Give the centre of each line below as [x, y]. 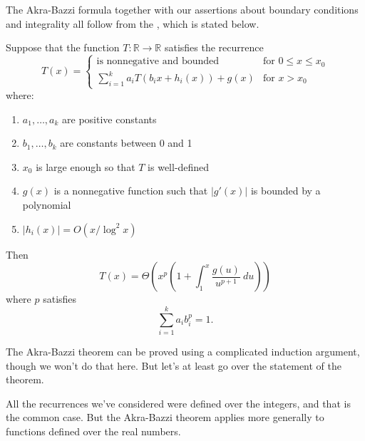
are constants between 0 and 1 [126, 143]
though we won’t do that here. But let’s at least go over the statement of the [174, 365]
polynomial [47, 205]
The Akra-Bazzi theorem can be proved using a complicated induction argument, [183, 351]
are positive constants [109, 119]
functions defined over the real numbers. [93, 431]
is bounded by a [286, 191]
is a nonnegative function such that [131, 191]
